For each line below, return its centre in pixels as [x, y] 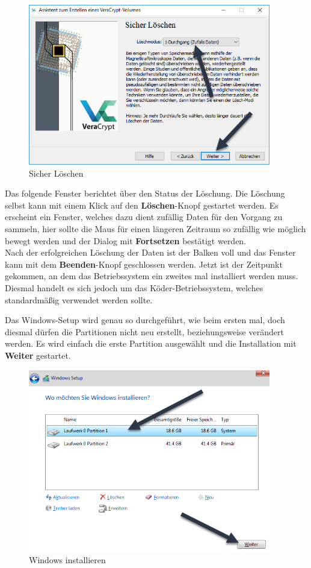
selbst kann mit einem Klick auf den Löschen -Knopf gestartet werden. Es [142, 205]
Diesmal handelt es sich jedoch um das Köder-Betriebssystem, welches [134, 288]
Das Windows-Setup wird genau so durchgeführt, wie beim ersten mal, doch [145, 320]
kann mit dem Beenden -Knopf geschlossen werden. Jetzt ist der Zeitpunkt [144, 264]
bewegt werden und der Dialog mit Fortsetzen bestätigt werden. [126, 240]
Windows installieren [67, 560]
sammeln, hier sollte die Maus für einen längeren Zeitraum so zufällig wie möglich [155, 229]
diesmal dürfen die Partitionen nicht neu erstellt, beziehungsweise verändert [144, 331]
